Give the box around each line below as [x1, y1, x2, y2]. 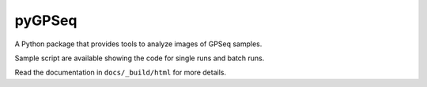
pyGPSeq [14, 12, 77, 29]
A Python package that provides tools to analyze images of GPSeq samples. [14, 39, 263, 49]
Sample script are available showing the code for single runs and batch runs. [14, 53, 265, 63]
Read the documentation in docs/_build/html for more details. [14, 67, 227, 78]
